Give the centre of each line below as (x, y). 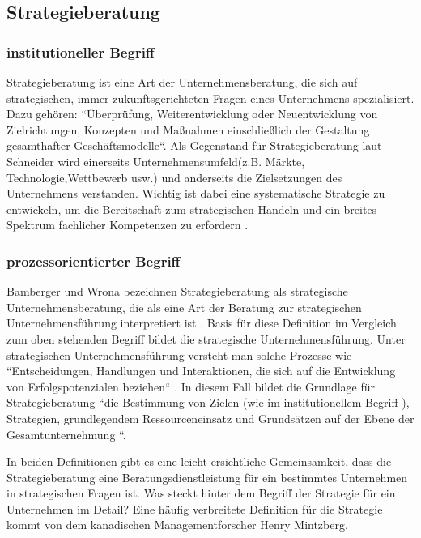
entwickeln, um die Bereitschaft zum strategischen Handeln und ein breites (192, 209)
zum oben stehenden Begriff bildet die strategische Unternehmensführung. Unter (206, 338)
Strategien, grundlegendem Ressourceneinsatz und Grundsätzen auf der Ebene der (210, 418)
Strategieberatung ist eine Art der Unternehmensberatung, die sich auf (182, 82)
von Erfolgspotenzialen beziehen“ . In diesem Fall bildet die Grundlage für (191, 386)
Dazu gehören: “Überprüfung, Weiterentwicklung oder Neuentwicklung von (192, 114)
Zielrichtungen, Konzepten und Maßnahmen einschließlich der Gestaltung (188, 129)
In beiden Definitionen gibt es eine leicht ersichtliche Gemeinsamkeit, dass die (199, 461)
